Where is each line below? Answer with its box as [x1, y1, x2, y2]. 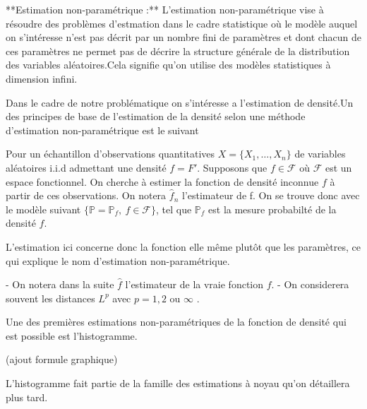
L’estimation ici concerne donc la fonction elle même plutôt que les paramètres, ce [6, 239, 361, 254]
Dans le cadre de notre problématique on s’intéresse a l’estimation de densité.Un [6, 95, 354, 109]
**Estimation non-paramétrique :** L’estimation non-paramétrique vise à [6, 2, 324, 16]
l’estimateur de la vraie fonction [125, 277, 263, 292]
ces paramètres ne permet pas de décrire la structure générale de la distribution [6, 43, 350, 58]
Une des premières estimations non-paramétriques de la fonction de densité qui [6, 314, 347, 329]
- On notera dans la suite [6, 277, 114, 292]
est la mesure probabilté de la [208, 201, 337, 216]
